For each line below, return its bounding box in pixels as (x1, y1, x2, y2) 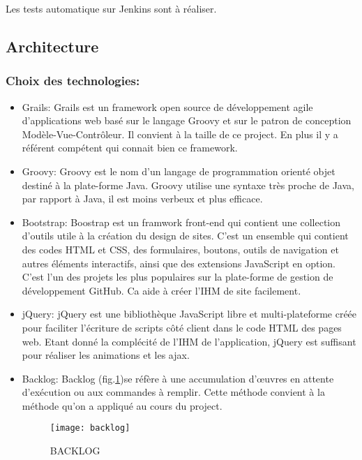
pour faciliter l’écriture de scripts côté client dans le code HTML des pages (22, 320, 342, 334)
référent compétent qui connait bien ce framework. (22, 140, 238, 155)
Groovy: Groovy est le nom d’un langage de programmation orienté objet (22, 163, 335, 178)
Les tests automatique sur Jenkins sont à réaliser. (6, 1, 217, 15)
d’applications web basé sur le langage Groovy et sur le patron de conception (22, 113, 352, 128)
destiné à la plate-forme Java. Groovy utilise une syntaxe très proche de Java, (22, 177, 354, 192)
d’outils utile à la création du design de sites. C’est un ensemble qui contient (22, 228, 349, 243)
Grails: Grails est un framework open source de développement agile (22, 99, 313, 114)
